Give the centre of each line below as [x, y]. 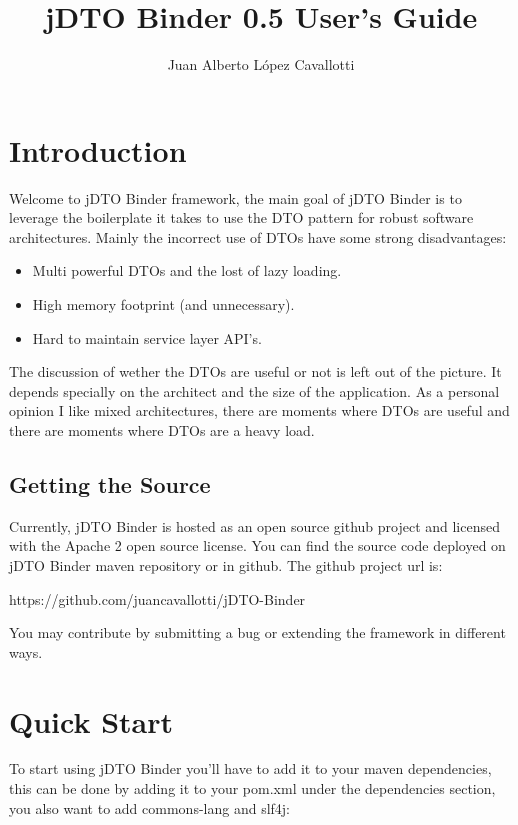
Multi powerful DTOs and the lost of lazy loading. [187, 270]
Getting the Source [110, 483]
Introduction [98, 149]
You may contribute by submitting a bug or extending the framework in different [257, 632]
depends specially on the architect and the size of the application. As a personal [254, 390]
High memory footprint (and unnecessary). [163, 304]
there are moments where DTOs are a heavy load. [162, 430]
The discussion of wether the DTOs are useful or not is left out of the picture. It [255, 371]
